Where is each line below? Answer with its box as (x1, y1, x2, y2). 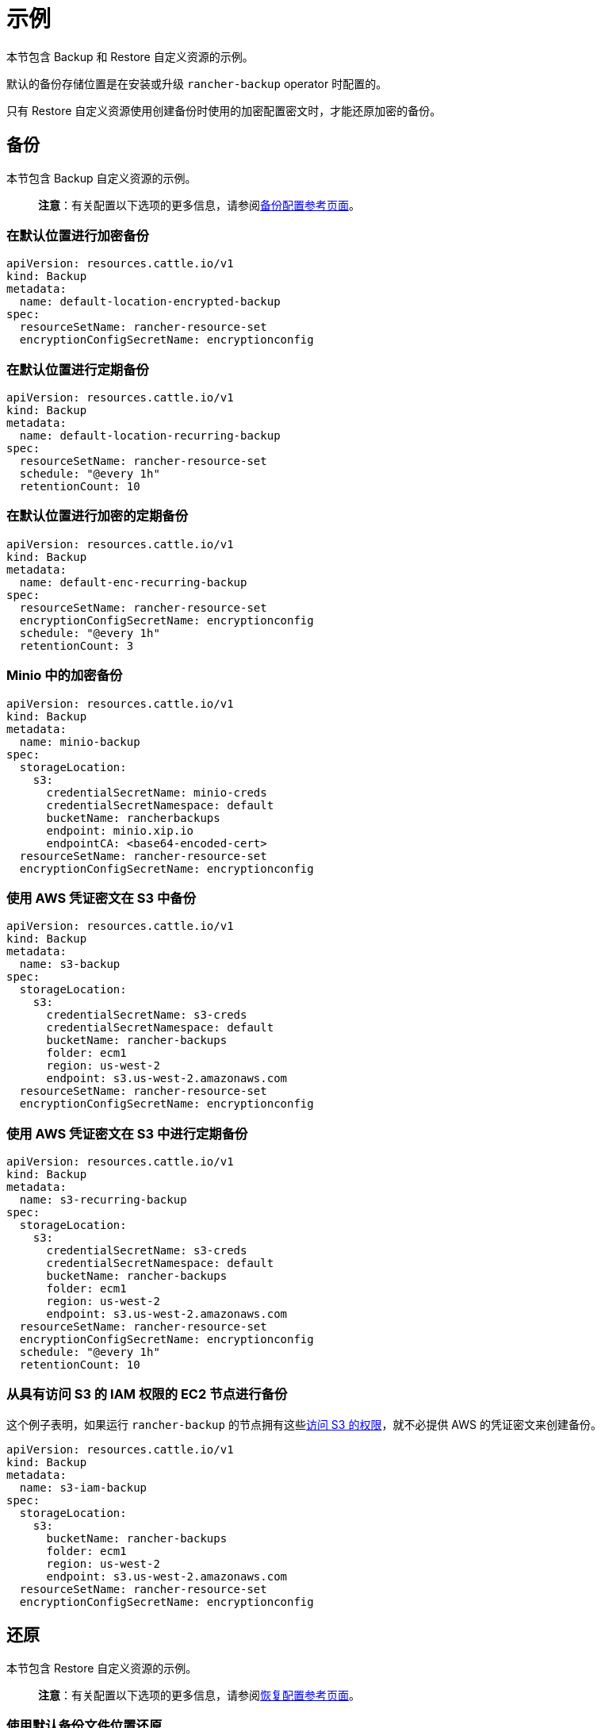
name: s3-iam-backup (19, 1480, 147, 1494)
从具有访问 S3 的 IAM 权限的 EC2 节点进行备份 (6, 1386, 288, 1403)
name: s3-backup (19, 958, 121, 971)
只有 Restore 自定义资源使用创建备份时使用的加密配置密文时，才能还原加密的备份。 (6, 103, 442, 117)
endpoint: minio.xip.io (46, 824, 194, 837)
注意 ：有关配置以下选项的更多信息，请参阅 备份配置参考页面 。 (38, 198, 360, 212)
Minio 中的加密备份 (6, 667, 123, 684)
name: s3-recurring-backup (19, 1193, 187, 1207)
